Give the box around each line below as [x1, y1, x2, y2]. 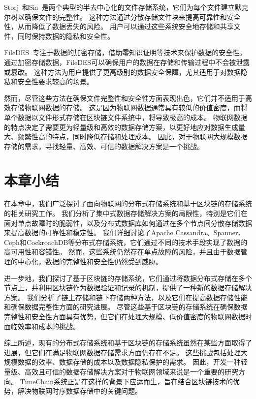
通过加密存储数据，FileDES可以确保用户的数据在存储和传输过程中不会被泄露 [4, 57, 250, 67]
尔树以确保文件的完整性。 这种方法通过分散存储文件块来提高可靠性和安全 [4, 11, 241, 22]
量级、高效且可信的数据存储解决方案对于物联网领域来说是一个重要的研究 [4, 366, 238, 376]
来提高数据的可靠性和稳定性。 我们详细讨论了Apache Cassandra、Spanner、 [4, 227, 245, 238]
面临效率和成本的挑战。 [4, 321, 80, 331]
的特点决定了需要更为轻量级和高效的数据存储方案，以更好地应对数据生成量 [4, 122, 245, 132]
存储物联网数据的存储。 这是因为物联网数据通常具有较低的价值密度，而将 [10, 102, 248, 113]
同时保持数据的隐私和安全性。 [17, 31, 114, 41]
